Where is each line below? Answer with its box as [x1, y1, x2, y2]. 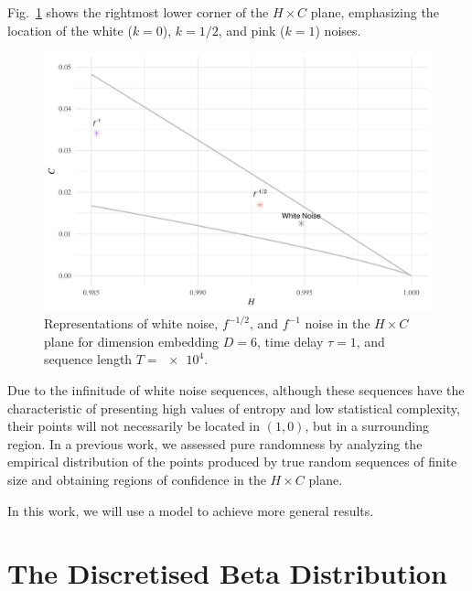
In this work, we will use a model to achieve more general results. [7, 500, 374, 520]
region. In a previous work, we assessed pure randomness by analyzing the [7, 434, 423, 453]
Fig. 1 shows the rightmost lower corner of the [7, 3, 269, 21]
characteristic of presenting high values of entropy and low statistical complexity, [7, 398, 460, 417]
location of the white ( [7, 20, 133, 39]
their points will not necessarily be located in [7, 416, 261, 435]
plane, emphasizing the [310, 3, 439, 21]
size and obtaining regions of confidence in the [7, 469, 266, 489]
